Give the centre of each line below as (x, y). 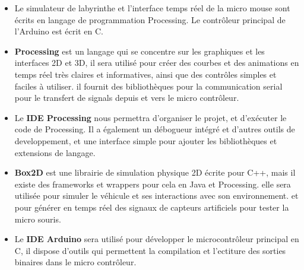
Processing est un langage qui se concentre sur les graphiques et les (140, 51)
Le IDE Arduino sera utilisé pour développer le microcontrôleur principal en (157, 239)
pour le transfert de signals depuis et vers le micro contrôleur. (127, 98)
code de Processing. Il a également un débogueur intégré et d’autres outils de (155, 129)
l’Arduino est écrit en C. (59, 31)
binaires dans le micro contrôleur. (75, 262)
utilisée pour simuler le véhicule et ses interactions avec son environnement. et (156, 196)
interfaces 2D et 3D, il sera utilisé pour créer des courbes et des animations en (157, 63)
